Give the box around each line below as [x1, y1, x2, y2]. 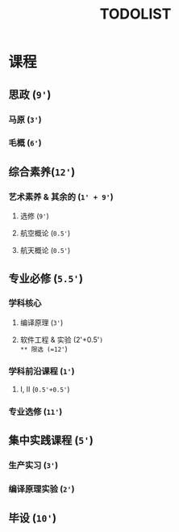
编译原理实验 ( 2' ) [8, 483, 75, 495]
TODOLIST [99, 5, 172, 23]
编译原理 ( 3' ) [19, 317, 64, 327]
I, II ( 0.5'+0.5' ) [19, 385, 70, 395]
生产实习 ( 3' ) [8, 460, 59, 471]
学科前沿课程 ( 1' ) [8, 365, 75, 377]
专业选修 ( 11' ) [8, 406, 63, 417]
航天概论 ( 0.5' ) [19, 246, 71, 255]
